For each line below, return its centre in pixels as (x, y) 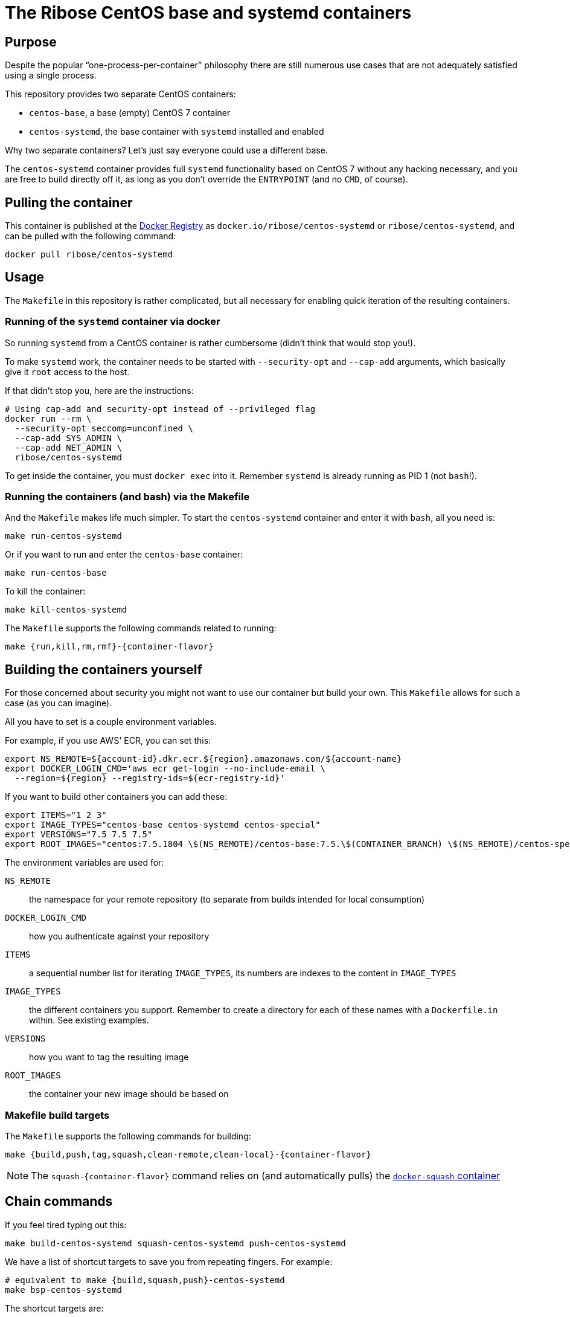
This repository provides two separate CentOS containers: (120, 94)
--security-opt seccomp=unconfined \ (104, 428)
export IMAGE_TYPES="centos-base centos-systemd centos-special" (163, 825)
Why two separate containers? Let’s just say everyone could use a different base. (166, 150)
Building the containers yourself (104, 669)
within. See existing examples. (89, 1020)
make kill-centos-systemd (66, 610)
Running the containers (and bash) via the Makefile (127, 496)
